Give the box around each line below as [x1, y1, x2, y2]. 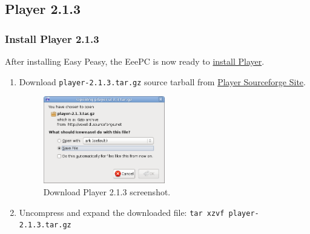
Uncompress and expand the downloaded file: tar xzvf [19, 206, 225, 218]
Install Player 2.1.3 [5, 31, 99, 46]
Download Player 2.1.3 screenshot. [43, 185, 171, 198]
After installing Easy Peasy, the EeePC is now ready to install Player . [5, 55, 265, 67]
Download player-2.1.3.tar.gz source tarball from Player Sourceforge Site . [19, 75, 306, 88]
